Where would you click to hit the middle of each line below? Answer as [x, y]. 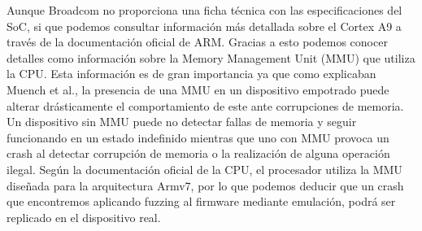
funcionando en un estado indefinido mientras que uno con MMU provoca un [198, 137]
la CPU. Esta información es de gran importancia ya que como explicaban [191, 74]
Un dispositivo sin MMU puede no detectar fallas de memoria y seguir [182, 122]
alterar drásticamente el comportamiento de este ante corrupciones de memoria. [205, 105]
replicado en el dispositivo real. [84, 217]
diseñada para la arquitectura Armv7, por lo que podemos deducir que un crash [205, 185]
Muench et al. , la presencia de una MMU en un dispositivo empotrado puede [198, 89]
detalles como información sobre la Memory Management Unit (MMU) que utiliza [211, 57]
